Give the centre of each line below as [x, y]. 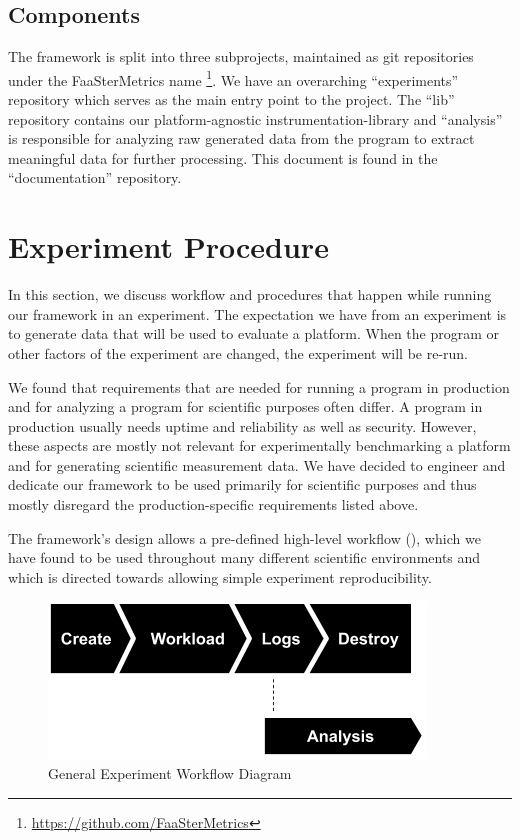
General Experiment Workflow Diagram [170, 773]
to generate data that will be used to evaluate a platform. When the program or [254, 333]
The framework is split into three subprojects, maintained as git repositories [241, 56]
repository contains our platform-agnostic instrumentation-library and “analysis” [255, 118]
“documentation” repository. [95, 177]
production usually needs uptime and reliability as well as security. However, [242, 425]
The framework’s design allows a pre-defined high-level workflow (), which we [244, 537]
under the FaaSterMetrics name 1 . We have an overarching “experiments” [233, 78]
